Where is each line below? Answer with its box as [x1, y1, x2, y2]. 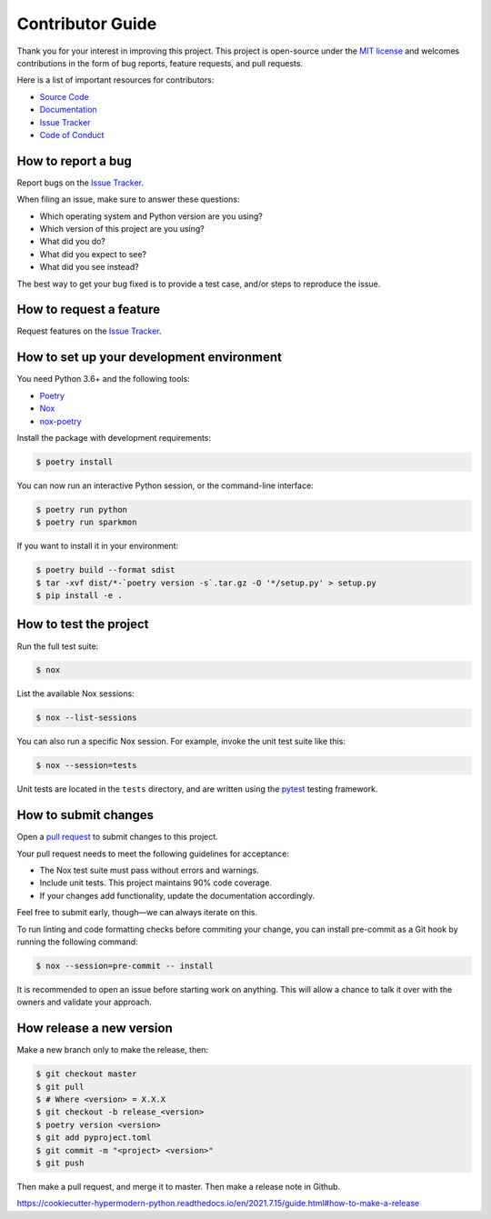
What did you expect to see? [39, 248, 147, 259]
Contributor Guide [16, 14, 157, 34]
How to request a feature [16, 302, 161, 317]
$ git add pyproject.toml [35, 1133, 152, 1143]
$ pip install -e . [35, 591, 123, 600]
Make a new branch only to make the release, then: [16, 1044, 209, 1055]
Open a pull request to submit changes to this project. [16, 832, 218, 843]
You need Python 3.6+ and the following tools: [16, 374, 190, 385]
